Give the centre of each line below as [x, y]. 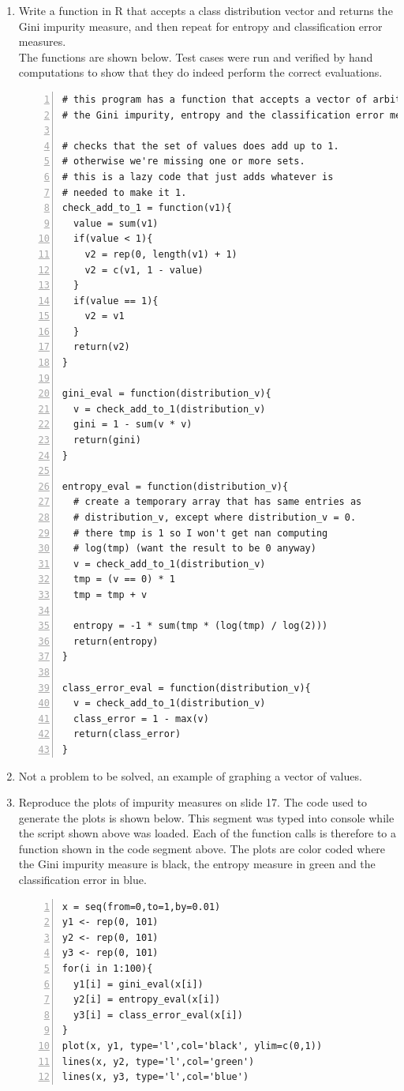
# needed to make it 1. [124, 192]
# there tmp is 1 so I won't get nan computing [201, 533]
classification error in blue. [82, 880]
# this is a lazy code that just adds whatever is [198, 177]
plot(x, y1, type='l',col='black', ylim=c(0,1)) [192, 1046]
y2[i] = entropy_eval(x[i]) [147, 1000]
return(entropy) [116, 641]
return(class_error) [127, 734]
